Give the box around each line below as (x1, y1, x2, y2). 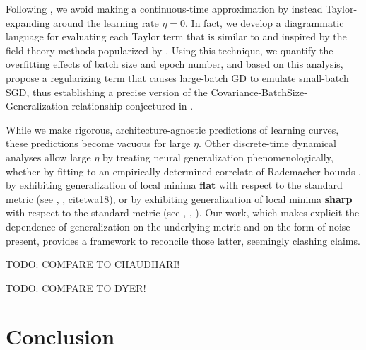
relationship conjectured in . (71, 98, 194, 113)
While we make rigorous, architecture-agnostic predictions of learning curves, (6, 122, 339, 136)
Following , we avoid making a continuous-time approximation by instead (6, 1, 323, 16)
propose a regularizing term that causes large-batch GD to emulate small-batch (6, 70, 349, 85)
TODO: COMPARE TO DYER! (6, 280, 146, 295)
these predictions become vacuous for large (6, 136, 191, 151)
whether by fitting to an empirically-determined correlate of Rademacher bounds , (6, 163, 361, 178)
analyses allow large (6, 149, 91, 164)
